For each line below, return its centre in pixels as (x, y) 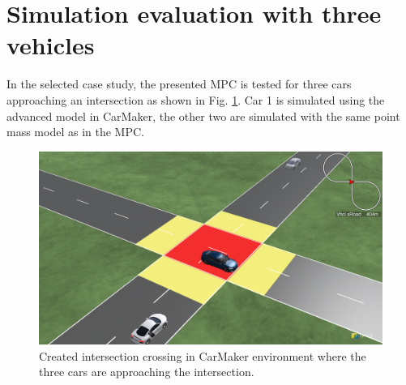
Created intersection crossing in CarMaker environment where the (203, 355)
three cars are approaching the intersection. (147, 372)
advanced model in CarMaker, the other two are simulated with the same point (203, 115)
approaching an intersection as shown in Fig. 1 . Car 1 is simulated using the (196, 99)
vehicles (51, 45)
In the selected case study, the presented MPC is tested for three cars (179, 84)
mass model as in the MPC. (75, 132)
